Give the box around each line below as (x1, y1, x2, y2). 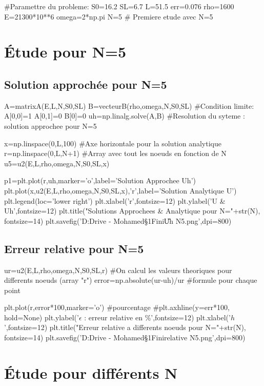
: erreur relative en (84, 312, 143, 322)
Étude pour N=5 (4, 41, 127, 62)
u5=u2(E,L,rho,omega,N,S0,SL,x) (4, 158, 110, 168)
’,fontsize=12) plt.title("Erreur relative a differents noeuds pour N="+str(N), (4, 322, 246, 333)
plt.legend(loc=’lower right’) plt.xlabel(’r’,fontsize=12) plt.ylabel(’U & (4, 195, 226, 206)
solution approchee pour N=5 (4, 120, 97, 131)
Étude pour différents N (4, 362, 178, 383)
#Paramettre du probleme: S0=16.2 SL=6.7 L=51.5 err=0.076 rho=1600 (4, 1, 234, 11)
